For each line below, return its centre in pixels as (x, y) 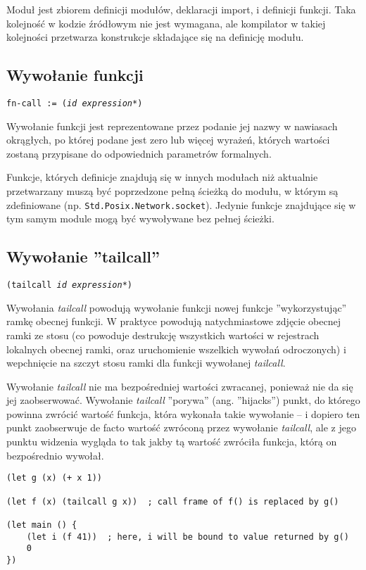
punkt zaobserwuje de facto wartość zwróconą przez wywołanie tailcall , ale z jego (181, 427)
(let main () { (42, 525)
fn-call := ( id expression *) (75, 103)
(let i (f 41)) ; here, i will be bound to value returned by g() (188, 537)
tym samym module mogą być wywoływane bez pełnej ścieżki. (140, 218)
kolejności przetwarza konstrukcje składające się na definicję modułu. (155, 37)
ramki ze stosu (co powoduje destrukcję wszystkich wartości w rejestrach (163, 335)
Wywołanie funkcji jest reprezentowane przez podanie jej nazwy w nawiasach (172, 126)
